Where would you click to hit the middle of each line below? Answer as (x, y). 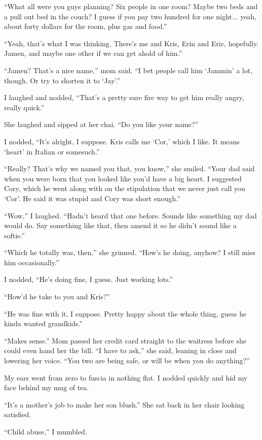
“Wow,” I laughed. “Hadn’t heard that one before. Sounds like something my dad (130, 215)
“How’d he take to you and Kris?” (57, 296)
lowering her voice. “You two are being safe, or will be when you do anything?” (127, 360)
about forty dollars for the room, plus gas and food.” (86, 26)
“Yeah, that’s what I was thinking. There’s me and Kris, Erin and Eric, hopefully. (131, 43)
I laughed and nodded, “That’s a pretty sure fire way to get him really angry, (124, 97)
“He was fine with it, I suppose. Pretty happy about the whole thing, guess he (125, 313)
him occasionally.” (32, 262)
